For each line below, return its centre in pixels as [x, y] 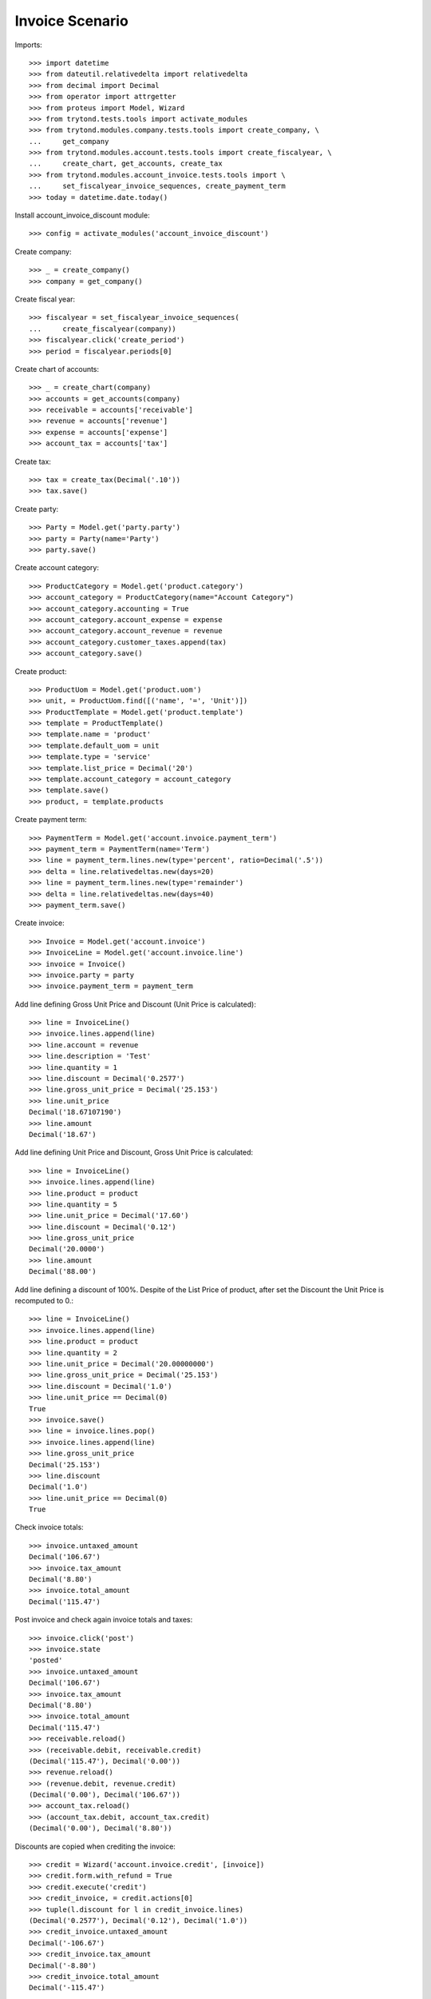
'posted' [46, 1660]
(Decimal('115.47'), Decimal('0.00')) [105, 1761]
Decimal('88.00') [63, 1272]
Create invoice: [40, 923]
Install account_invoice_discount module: [83, 215]
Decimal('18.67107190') [75, 1112]
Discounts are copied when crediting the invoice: [95, 1846]
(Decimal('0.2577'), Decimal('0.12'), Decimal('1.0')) [138, 1920]
